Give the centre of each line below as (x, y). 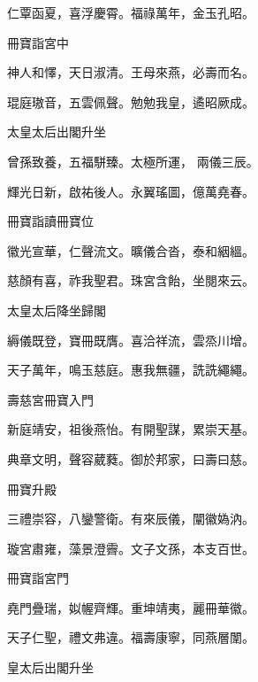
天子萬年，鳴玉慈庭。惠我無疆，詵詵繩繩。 (131, 370)
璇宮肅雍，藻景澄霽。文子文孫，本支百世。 (131, 548)
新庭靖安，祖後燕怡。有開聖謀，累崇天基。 (131, 429)
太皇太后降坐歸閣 (57, 310)
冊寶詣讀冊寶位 (50, 221)
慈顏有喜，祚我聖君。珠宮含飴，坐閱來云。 (131, 280)
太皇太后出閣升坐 (57, 132)
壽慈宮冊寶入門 (50, 399)
